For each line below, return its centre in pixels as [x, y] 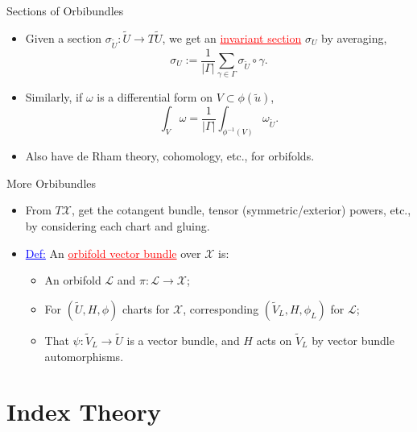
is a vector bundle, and [183, 340]
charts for [146, 308]
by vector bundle [353, 340]
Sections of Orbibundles [65, 10]
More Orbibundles [52, 183]
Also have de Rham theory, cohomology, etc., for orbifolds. [170, 156]
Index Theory [84, 411]
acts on [274, 340]
